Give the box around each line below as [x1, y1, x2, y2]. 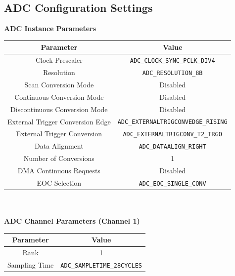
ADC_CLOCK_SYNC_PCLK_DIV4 [130, 57, 215, 65]
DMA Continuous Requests [17, 165, 100, 176]
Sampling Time [7, 260, 54, 270]
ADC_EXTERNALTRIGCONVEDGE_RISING [117, 118, 228, 126]
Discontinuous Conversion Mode [10, 104, 108, 114]
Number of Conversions [23, 153, 94, 163]
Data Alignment [35, 141, 84, 151]
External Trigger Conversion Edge [7, 116, 111, 126]
